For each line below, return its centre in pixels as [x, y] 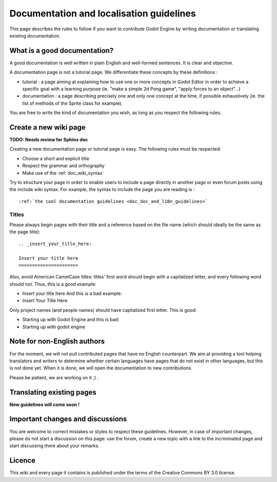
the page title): [25, 232]
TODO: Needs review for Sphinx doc [49, 140]
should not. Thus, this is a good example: [53, 284]
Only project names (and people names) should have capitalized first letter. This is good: [103, 310]
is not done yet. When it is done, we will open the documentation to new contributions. [101, 368]
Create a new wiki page [47, 127]
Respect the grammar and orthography [63, 166]
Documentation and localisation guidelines [103, 13]
